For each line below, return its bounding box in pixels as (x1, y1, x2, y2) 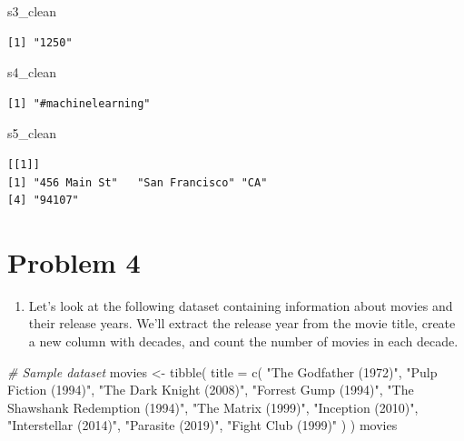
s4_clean (7, 63, 57, 82)
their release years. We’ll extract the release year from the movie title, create (28, 314, 456, 333)
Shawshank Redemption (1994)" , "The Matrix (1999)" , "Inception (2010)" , (7, 397, 419, 416)
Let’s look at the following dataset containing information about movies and (28, 296, 453, 315)
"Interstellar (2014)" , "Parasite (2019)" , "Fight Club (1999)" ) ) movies (7, 416, 398, 435)
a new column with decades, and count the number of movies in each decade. (28, 332, 459, 351)
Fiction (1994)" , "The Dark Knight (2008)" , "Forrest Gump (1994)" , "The (7, 380, 414, 399)
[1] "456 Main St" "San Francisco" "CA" (7, 175, 268, 189)
